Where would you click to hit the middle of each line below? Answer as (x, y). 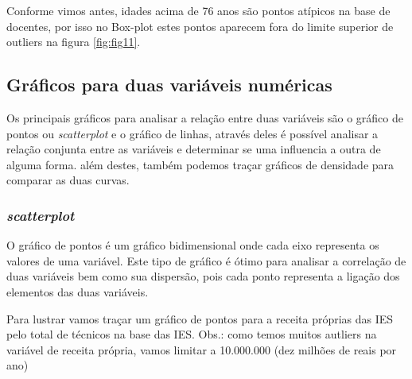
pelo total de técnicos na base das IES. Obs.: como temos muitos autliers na (192, 334)
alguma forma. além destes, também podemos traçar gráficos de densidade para (200, 164)
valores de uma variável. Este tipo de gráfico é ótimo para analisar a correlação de (206, 260)
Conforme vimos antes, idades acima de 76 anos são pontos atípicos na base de (198, 10)
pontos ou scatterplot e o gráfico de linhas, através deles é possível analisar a (192, 133)
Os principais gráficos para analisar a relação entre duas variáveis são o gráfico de (205, 117)
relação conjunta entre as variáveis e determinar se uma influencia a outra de (194, 149)
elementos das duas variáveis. (78, 291)
